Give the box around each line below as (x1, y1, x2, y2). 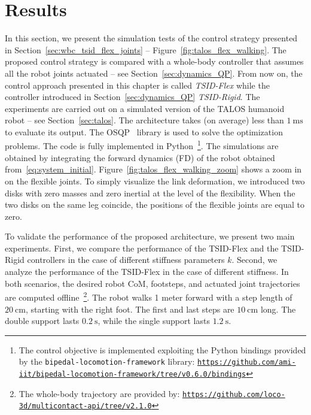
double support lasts (5, 314, 80, 327)
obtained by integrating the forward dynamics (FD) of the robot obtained (5, 151, 275, 163)
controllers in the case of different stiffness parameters (27, 253, 225, 266)
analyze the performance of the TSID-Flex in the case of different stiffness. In (5, 265, 289, 278)
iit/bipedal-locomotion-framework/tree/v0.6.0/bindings (19, 369, 246, 378)
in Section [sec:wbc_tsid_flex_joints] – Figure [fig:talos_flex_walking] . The (5, 43, 286, 56)
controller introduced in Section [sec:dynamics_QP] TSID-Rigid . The (5, 90, 260, 103)
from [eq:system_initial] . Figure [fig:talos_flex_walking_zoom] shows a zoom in (5, 163, 302, 175)
